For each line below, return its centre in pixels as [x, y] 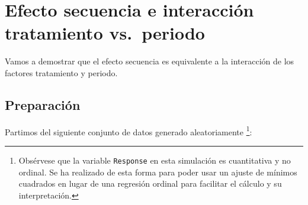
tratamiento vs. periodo [105, 33]
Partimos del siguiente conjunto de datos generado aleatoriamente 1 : [129, 131]
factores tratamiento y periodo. [61, 72]
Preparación [43, 104]
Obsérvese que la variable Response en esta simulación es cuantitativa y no [155, 160]
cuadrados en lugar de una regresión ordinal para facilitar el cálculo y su [150, 183]
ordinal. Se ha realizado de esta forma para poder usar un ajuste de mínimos [158, 172]
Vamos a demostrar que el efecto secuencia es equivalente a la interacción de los [150, 61]
